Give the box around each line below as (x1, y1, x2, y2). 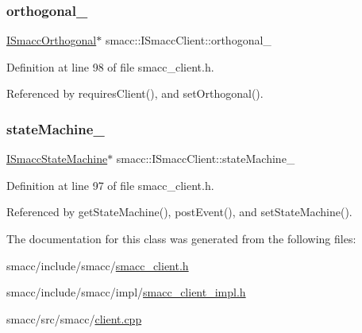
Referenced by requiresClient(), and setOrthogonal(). (6, 85, 264, 102)
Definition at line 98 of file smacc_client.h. (6, 58, 214, 75)
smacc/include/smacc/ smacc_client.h (6, 257, 189, 273)
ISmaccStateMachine (6, 150, 108, 167)
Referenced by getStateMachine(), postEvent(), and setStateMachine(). (6, 203, 352, 220)
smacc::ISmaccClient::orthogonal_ (105, 32, 271, 48)
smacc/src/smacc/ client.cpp (6, 310, 142, 327)
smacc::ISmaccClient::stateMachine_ (116, 150, 295, 167)
